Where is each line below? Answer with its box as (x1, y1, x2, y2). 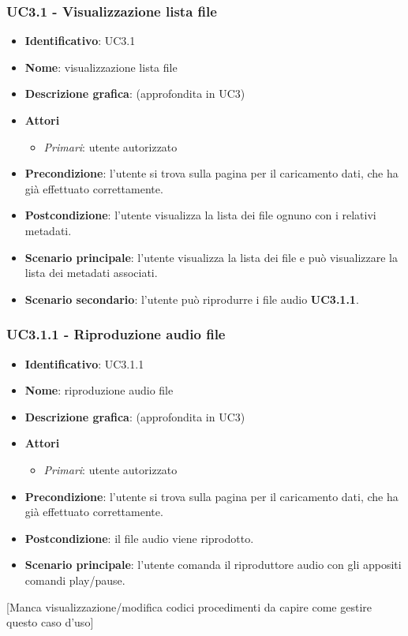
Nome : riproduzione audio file (24, 382, 174, 398)
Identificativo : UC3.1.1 (24, 355, 144, 372)
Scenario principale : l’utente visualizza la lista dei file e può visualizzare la (24, 249, 398, 265)
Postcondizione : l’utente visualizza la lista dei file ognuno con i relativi (24, 207, 376, 223)
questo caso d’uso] (6, 614, 94, 630)
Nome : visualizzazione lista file (24, 58, 178, 75)
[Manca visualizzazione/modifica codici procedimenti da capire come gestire (6, 598, 372, 615)
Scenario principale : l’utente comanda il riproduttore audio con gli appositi (24, 556, 402, 573)
